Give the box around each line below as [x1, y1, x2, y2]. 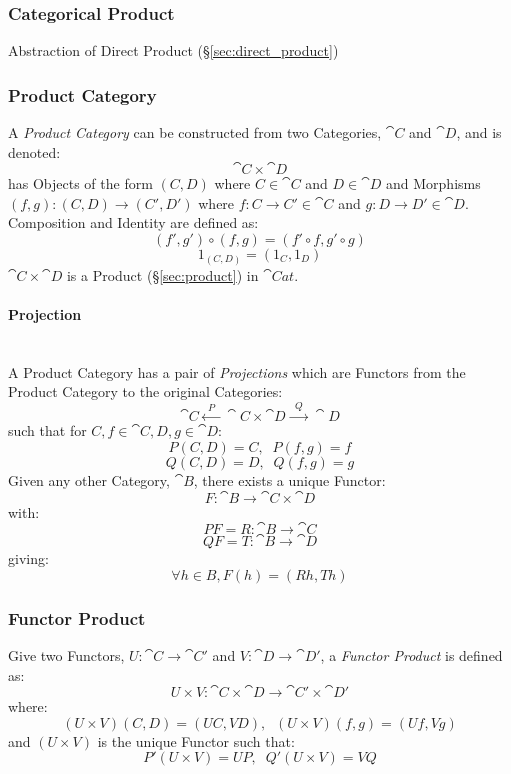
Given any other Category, [8, 470, 170, 491]
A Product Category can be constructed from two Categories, [8, 122, 382, 143]
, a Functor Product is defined [320, 645, 503, 666]
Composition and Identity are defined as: [8, 212, 259, 233]
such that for [8, 420, 87, 441]
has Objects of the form [8, 173, 153, 194]
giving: [8, 548, 49, 569]
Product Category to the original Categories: [8, 381, 283, 402]
